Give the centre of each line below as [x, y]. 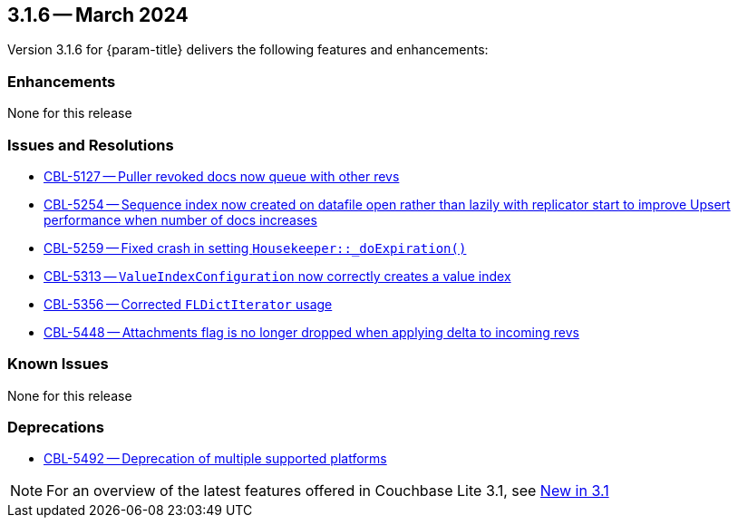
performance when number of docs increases [180, 219]
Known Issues [58, 364]
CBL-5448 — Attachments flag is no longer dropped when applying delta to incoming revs [311, 332]
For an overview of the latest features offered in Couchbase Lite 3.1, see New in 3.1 [328, 491]
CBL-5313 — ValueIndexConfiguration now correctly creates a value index [277, 276]
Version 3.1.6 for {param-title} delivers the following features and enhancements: [248, 50]
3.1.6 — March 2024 [98, 15]
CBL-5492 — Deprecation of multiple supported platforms [215, 459]
